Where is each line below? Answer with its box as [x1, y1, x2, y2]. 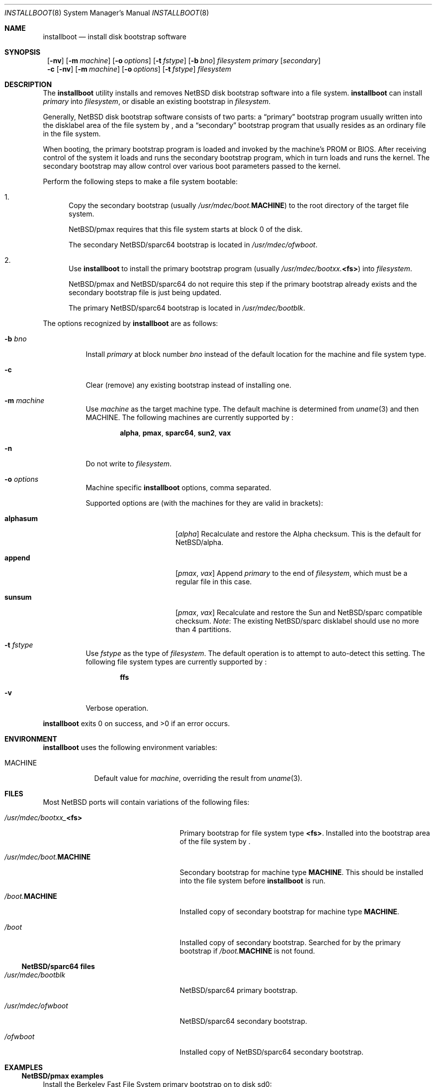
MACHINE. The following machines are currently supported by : [86, 413, 294, 422]
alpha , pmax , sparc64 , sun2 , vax [120, 429, 231, 437]
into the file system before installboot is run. [179, 876, 326, 885]
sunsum [4, 593, 32, 601]
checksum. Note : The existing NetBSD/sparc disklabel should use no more [175, 617, 419, 625]
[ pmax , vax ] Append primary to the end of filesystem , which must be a [175, 569, 408, 577]
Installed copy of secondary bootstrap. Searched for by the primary [179, 938, 401, 947]
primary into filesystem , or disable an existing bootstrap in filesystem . [43, 97, 271, 106]
